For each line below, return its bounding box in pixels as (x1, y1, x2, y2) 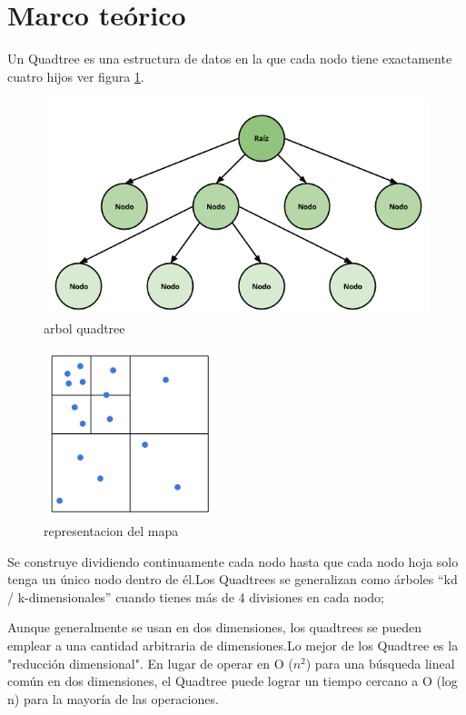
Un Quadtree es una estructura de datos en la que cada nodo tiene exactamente (7, 49, 452, 68)
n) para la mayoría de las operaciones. (7, 689, 219, 708)
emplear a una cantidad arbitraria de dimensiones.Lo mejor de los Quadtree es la (7, 636, 459, 655)
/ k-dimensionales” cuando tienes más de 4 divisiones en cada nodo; (7, 587, 384, 606)
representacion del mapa (44, 521, 179, 541)
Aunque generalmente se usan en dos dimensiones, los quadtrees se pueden (7, 618, 422, 637)
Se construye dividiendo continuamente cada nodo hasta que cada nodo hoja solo (7, 551, 459, 571)
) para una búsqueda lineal (305, 653, 455, 672)
